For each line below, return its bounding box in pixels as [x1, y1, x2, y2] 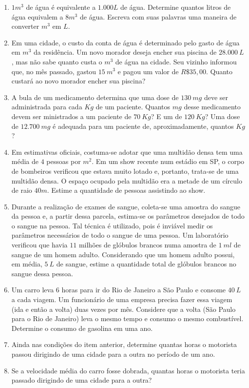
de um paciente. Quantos [96, 102, 171, 112]
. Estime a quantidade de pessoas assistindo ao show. [47, 185, 206, 195]
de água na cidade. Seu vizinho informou [115, 56, 237, 66]
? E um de [151, 111, 182, 121]
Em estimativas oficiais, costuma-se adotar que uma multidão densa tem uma [11, 146, 243, 157]
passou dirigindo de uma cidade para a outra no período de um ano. [11, 349, 215, 359]
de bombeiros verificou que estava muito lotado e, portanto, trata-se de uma [11, 165, 239, 176]
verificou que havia [11, 240, 68, 250]
